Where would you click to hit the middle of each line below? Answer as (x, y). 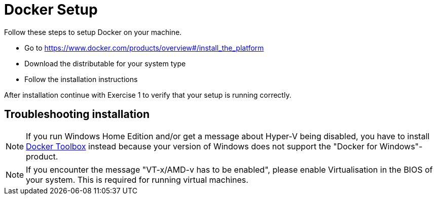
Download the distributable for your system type (105, 63)
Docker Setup (51, 10)
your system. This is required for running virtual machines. (137, 180)
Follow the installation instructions (81, 79)
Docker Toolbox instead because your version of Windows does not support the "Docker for (202, 146)
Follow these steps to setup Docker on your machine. (93, 32)
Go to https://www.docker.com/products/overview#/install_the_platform (144, 48)
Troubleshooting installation (77, 114)
